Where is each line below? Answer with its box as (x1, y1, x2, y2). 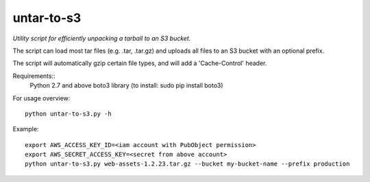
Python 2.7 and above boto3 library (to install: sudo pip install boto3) (29, 81, 223, 90)
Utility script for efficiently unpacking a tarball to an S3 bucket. (12, 34, 191, 42)
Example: (12, 125, 39, 133)
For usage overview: (12, 94, 71, 102)
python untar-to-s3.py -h (25, 109, 112, 118)
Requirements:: (12, 72, 56, 80)
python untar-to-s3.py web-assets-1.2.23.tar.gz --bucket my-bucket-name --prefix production (25, 160, 350, 168)
